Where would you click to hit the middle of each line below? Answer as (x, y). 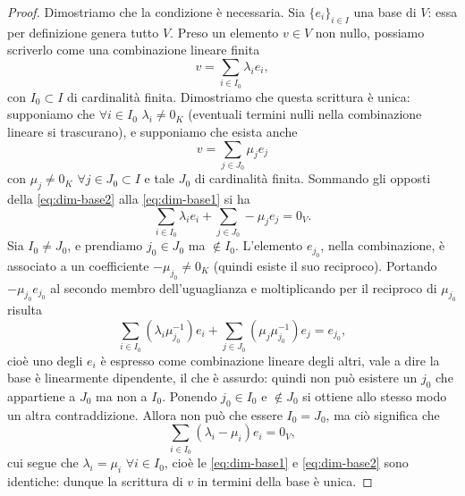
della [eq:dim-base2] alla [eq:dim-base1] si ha (129, 199)
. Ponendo (190, 395)
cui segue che (43, 462)
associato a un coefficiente (78, 265)
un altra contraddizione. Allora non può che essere (145, 414)
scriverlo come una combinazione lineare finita (134, 50)
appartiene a (42, 395)
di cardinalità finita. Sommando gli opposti (313, 178)
